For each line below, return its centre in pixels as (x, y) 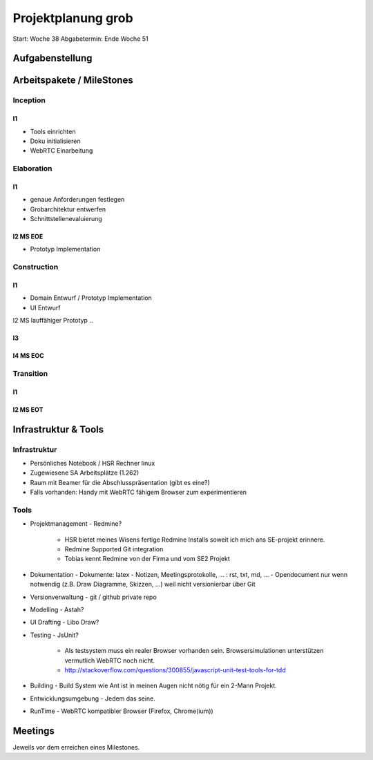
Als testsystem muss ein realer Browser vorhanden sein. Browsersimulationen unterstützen (194, 651)
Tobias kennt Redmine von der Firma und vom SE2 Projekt (147, 559)
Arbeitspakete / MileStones (73, 80)
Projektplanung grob (73, 18)
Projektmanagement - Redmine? (76, 524)
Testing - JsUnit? (54, 635)
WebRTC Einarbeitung (61, 151)
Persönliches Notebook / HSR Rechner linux (93, 463)
